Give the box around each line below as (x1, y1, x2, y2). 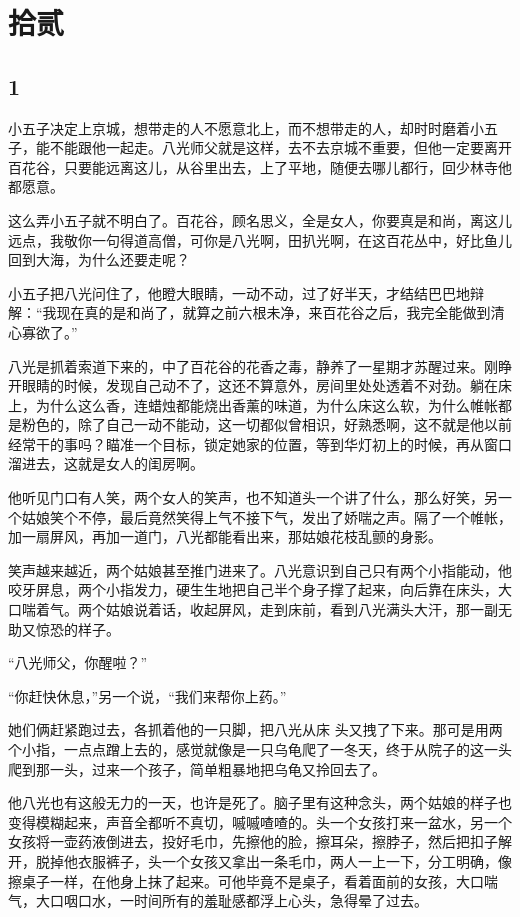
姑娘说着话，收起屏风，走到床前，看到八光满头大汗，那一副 (105, 599, 498, 620)
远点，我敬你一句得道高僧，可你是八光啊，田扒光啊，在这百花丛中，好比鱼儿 (8, 229, 512, 250)
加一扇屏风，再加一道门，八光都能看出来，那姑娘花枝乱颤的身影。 (8, 526, 442, 547)
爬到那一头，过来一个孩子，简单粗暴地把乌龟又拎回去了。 (8, 758, 386, 779)
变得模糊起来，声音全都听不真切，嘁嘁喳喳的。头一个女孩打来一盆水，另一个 (8, 811, 512, 832)
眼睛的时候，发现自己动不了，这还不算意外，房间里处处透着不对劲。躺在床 (21, 375, 512, 396)
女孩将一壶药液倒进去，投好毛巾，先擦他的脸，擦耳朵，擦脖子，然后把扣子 (8, 831, 498, 852)
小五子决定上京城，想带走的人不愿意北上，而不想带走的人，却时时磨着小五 (8, 117, 498, 138)
